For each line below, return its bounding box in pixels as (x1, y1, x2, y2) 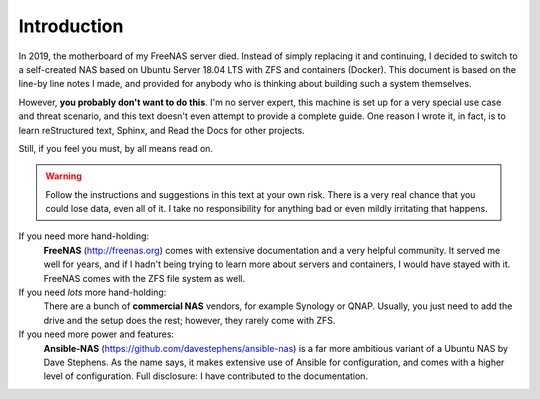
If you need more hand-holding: (18, 230, 150, 242)
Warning (45, 170, 82, 182)
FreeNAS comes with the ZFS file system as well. (43, 272, 245, 284)
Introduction (18, 15, 124, 37)
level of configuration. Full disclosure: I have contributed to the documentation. (43, 370, 369, 382)
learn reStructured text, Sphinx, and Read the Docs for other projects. (18, 124, 305, 136)
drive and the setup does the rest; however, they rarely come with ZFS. (43, 314, 336, 326)
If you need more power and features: (18, 328, 175, 340)
